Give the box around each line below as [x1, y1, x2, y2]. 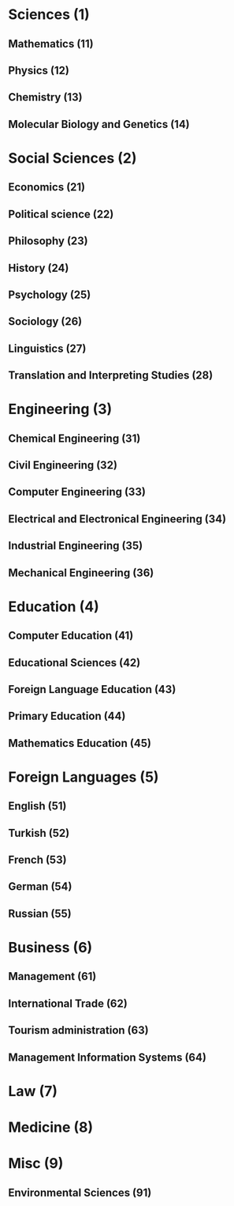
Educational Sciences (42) [8, 656, 141, 669]
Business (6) [8, 939, 93, 957]
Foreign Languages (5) [8, 768, 159, 786]
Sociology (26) [8, 315, 83, 329]
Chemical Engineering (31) [8, 432, 141, 445]
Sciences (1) [8, 6, 91, 24]
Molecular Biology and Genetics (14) [8, 117, 191, 131]
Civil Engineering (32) [8, 458, 118, 472]
